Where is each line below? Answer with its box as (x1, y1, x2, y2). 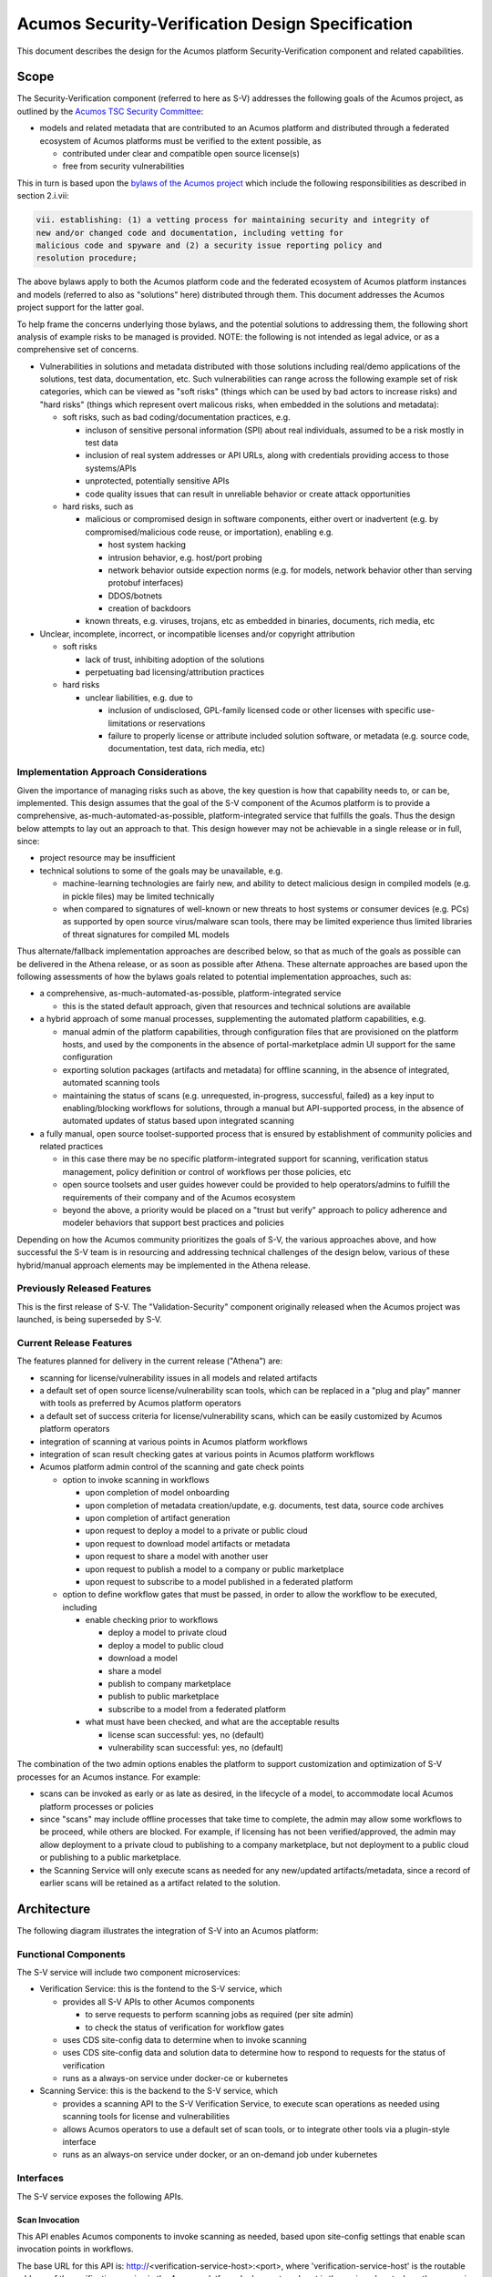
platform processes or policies (39, 1801, 154, 1812)
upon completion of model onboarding (85, 1487, 230, 1498)
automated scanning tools (62, 1077, 160, 1088)
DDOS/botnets (108, 590, 163, 601)
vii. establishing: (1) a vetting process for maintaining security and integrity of (36, 215, 430, 225)
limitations (108, 718, 147, 729)
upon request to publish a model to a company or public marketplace (85, 1563, 344, 1575)
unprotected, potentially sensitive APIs (85, 475, 230, 486)
